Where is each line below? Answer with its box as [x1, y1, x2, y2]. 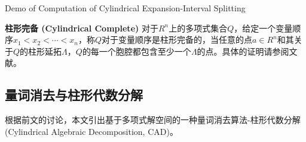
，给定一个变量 [234, 21, 293, 34]
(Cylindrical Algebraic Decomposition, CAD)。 [5, 125, 178, 137]
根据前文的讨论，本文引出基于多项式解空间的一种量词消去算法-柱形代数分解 [5, 113, 301, 126]
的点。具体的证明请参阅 [197, 45, 289, 57]
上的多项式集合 [169, 21, 228, 34]
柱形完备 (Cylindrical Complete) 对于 [5, 21, 158, 34]
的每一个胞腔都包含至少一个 [82, 45, 191, 57]
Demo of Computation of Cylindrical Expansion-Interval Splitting [5, 2, 246, 14]
